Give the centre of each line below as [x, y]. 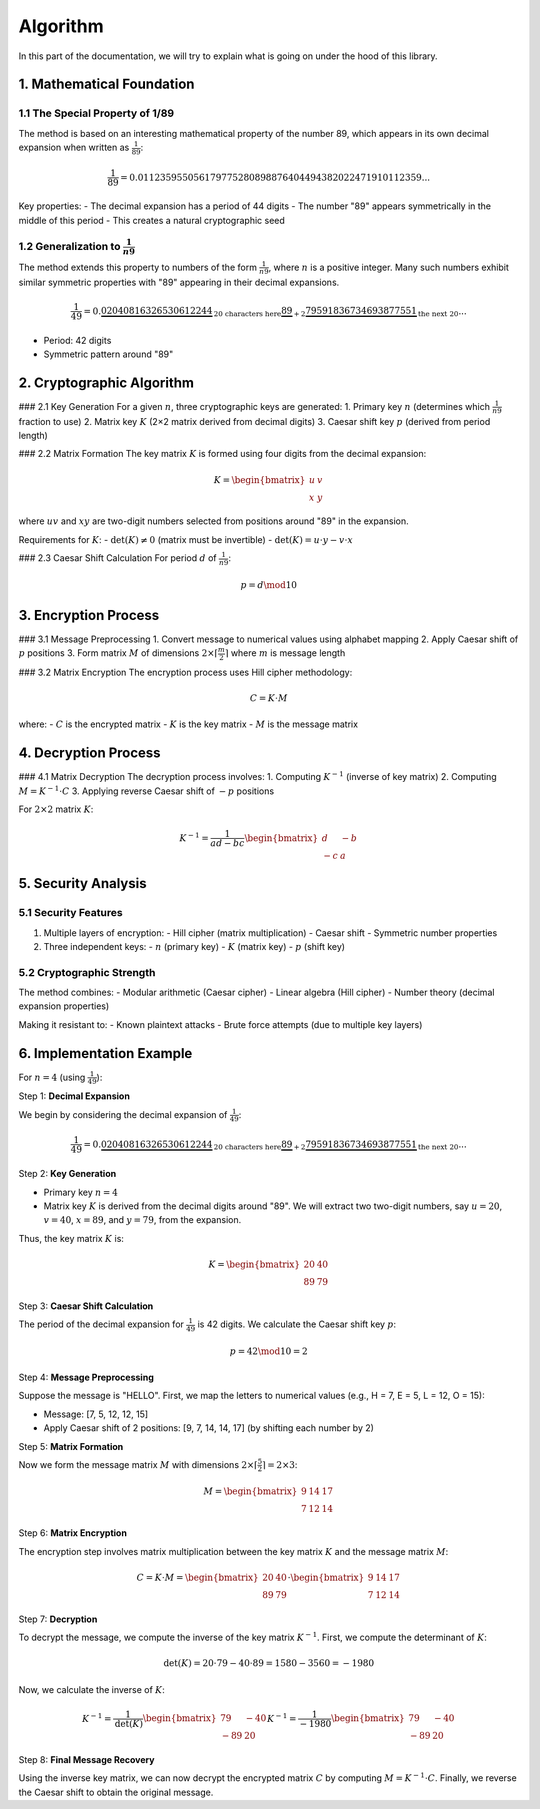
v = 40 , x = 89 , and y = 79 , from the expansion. [142, 1220]
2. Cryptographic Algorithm [106, 382]
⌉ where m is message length [285, 653]
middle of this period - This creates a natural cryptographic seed [151, 220]
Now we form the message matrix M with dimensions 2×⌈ [138, 1464]
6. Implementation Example [105, 1053]
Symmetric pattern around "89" [108, 354]
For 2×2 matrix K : [56, 809]
